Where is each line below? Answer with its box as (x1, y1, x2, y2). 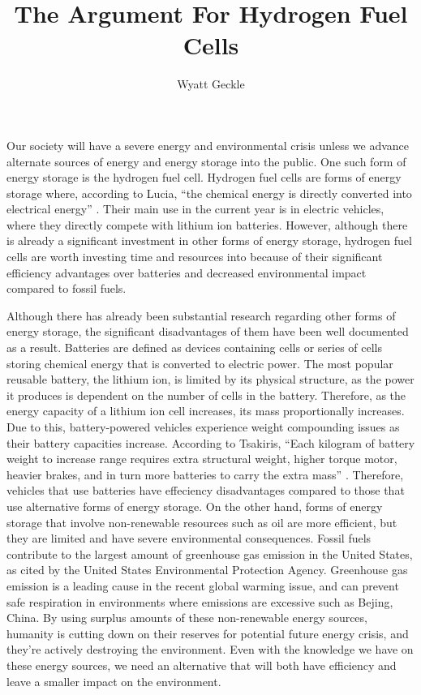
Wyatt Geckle (177, 75, 245, 92)
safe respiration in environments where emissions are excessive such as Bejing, (6, 593, 393, 610)
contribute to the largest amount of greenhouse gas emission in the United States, (6, 545, 413, 562)
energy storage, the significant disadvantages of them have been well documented (6, 323, 409, 340)
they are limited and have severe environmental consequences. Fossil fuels (6, 530, 372, 547)
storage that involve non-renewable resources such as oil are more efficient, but (6, 513, 397, 530)
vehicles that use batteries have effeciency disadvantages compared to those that (6, 482, 405, 499)
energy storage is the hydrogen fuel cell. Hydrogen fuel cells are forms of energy (6, 169, 402, 186)
